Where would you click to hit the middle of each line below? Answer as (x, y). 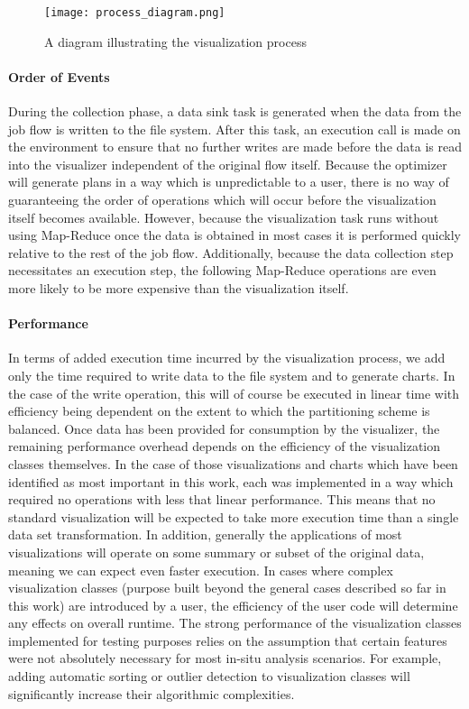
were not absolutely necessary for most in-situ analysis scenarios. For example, (225, 658)
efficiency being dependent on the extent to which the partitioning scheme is (219, 411)
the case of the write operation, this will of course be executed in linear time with (234, 393)
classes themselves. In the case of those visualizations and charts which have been (233, 463)
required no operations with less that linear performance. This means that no (222, 499)
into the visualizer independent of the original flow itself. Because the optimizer (228, 164)
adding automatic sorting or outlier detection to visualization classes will (209, 676)
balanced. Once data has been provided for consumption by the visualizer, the (224, 428)
